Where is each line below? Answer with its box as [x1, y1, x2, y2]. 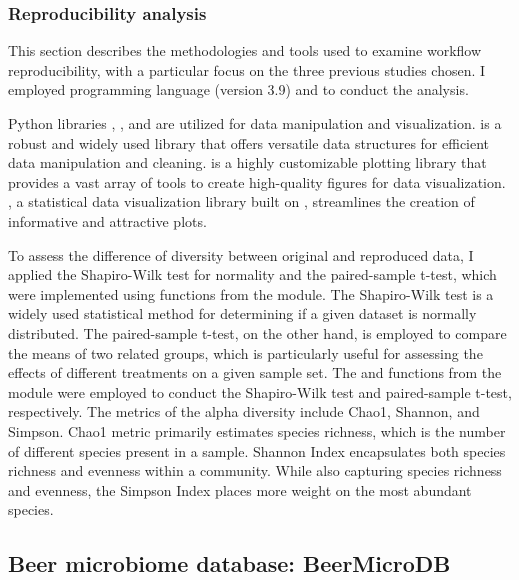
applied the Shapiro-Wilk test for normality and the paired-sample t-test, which [8, 264, 497, 285]
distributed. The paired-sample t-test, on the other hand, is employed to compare [8, 322, 507, 343]
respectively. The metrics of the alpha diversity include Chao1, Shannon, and [8, 401, 480, 422]
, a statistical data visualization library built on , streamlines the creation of [8, 191, 475, 212]
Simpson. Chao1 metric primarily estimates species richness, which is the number [8, 420, 506, 441]
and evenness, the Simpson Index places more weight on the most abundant [8, 479, 472, 500]
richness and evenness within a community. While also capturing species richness [8, 460, 502, 481]
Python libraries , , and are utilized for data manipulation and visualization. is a [8, 113, 502, 133]
